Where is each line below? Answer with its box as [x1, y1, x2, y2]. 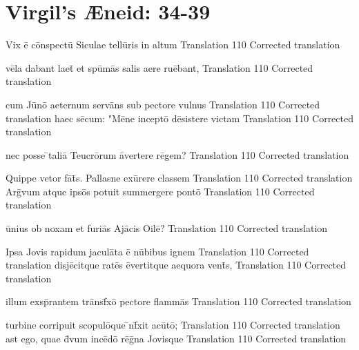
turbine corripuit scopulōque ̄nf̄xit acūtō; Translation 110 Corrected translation [6, 318, 340, 332]
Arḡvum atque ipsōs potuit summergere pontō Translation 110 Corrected [6, 184, 315, 198]
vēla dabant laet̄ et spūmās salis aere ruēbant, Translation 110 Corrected [6, 60, 313, 75]
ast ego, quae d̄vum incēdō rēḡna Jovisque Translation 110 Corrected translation [6, 331, 347, 345]
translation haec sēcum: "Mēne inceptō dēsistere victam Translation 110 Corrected [6, 110, 353, 125]
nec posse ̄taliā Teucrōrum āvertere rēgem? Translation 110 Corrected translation [6, 147, 349, 162]
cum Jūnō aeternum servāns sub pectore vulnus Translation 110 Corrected [6, 97, 320, 111]
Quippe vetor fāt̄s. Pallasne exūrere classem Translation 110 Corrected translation [6, 171, 353, 185]
